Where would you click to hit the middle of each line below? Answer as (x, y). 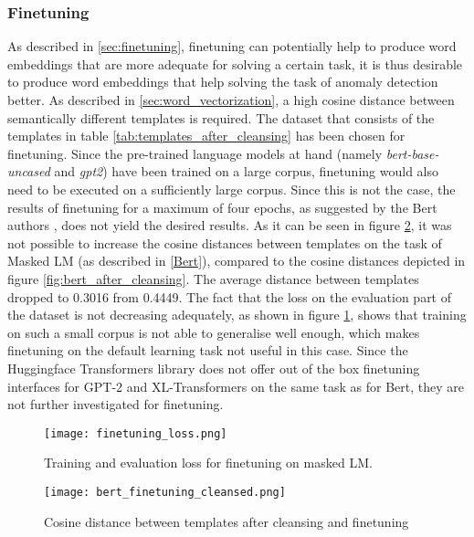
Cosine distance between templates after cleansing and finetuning (226, 521)
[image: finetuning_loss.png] (136, 433)
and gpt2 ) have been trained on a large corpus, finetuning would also (246, 171)
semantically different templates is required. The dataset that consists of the (221, 117)
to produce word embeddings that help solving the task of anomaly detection (223, 82)
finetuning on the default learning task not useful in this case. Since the (208, 350)
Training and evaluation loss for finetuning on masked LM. (208, 463)
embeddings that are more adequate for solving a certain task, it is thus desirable (235, 63)
